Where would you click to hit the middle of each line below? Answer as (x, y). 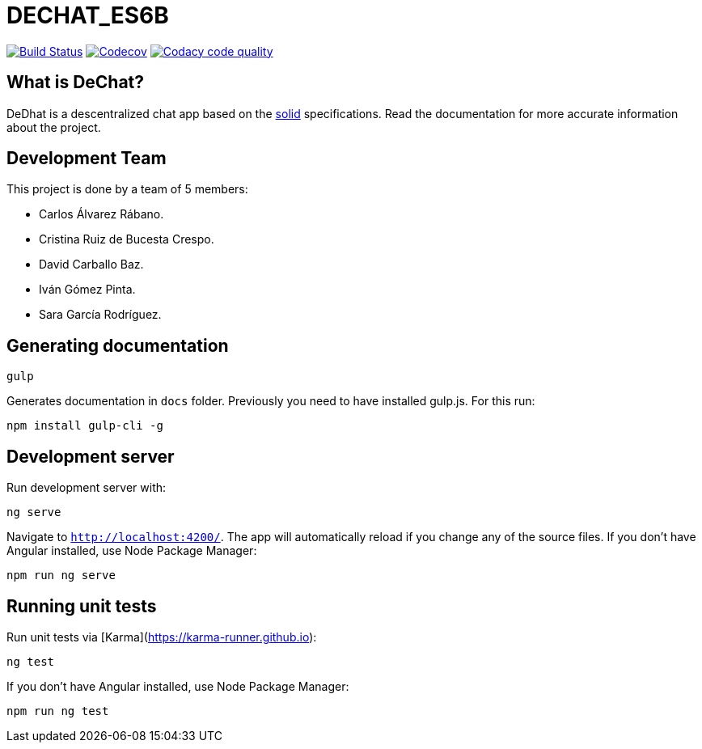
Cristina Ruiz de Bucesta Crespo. (127, 239)
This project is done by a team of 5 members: (127, 189)
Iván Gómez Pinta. (87, 290)
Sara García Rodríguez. (100, 315)
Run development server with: (87, 488)
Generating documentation (118, 345)
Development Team (87, 159)
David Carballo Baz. (91, 264)
